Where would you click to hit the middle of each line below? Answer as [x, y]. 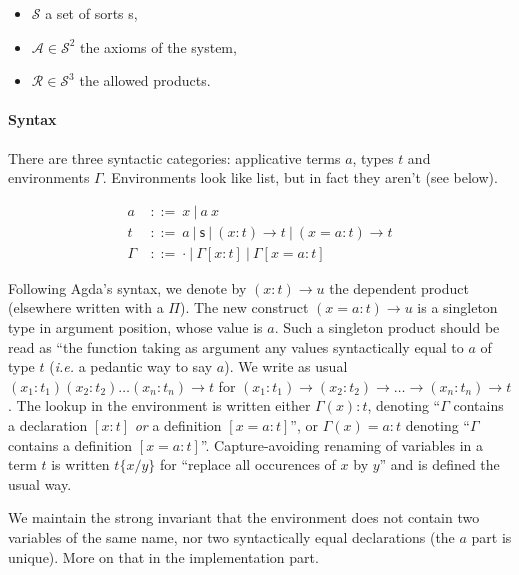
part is [491, 536]
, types [373, 157]
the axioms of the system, [158, 46]
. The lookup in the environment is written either [159, 405]
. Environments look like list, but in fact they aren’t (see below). [300, 177]
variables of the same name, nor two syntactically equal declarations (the [231, 536]
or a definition [178, 425]
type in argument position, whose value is [135, 327]
